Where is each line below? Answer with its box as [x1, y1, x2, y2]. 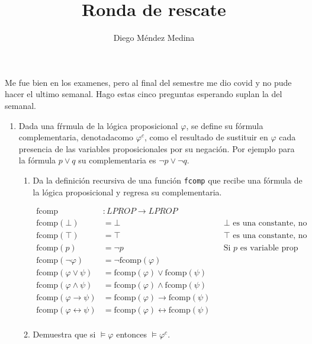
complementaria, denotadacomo [18, 131, 134, 143]
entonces [116, 328, 147, 340]
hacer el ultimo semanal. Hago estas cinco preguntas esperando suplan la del [5, 88, 282, 100]
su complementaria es [78, 154, 156, 166]
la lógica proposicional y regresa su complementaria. [33, 185, 222, 198]
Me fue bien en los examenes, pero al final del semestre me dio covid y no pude [5, 76, 292, 88]
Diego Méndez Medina [113, 31, 195, 44]
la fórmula [18, 154, 56, 166]
